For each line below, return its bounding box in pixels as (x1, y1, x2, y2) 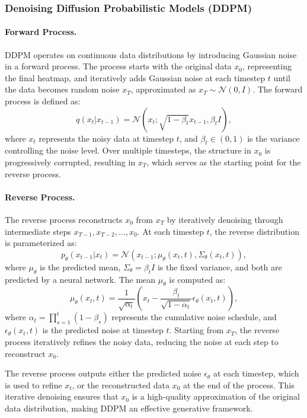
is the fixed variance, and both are (157, 260, 282, 273)
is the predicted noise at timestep (42, 324, 164, 336)
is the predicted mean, (39, 260, 121, 273)
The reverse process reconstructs (5, 213, 123, 225)
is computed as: (169, 273, 226, 285)
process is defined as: (5, 95, 81, 107)
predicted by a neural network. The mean (5, 273, 156, 285)
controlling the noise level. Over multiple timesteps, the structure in (5, 144, 251, 157)
